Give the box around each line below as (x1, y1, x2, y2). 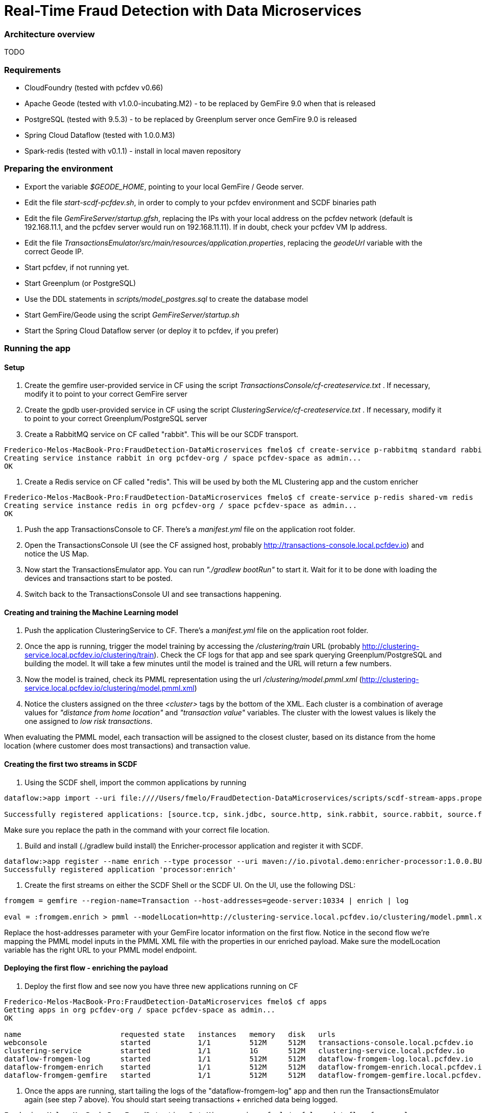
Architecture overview (4, 29, 95, 39)
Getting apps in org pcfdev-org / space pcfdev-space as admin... (4, 1005, 276, 1014)
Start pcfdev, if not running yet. (25, 262, 129, 272)
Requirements (4, 64, 61, 75)
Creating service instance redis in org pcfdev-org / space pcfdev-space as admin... (4, 501, 357, 510)
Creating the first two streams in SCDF (4, 760, 137, 769)
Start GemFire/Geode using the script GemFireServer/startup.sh (25, 310, 239, 319)
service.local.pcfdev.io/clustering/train (25, 650, 154, 660)
